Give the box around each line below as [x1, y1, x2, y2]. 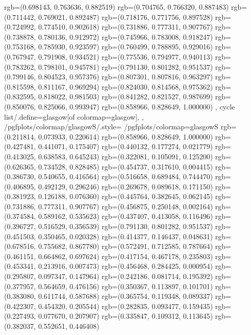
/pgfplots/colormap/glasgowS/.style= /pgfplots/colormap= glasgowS [4, 121, 218, 132]
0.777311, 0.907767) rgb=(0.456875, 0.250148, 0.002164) [38, 201, 213, 211]
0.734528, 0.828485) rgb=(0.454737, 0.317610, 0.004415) [38, 161, 213, 172]
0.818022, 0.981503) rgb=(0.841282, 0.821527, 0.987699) [38, 91, 213, 102]
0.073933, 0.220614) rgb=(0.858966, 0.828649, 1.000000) [38, 131, 213, 142]
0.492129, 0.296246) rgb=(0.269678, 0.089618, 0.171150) [38, 181, 213, 191]
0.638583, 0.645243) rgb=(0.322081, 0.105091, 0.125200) [38, 151, 213, 161]
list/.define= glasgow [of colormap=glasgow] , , [4, 111, 144, 122]
